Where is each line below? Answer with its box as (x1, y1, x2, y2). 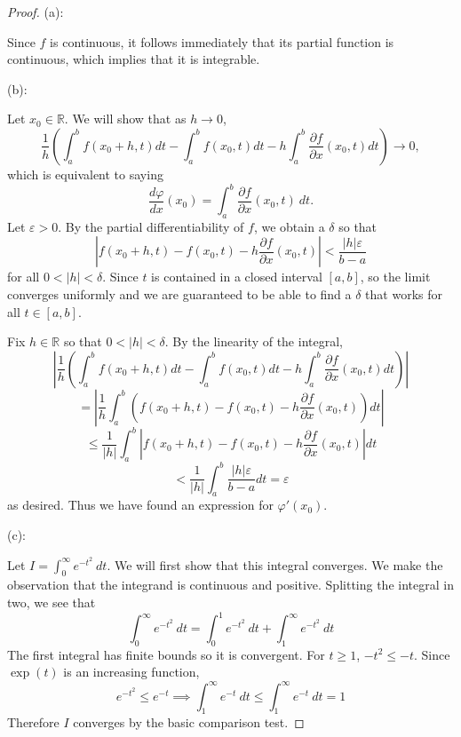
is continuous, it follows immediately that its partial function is (50, 32, 394, 51)
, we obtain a (253, 217, 325, 235)
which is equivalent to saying (7, 164, 163, 183)
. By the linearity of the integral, (164, 332, 343, 351)
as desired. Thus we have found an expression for (7, 495, 274, 514)
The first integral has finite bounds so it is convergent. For (7, 645, 325, 663)
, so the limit (360, 267, 431, 286)
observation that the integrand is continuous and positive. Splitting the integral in (7, 575, 454, 594)
